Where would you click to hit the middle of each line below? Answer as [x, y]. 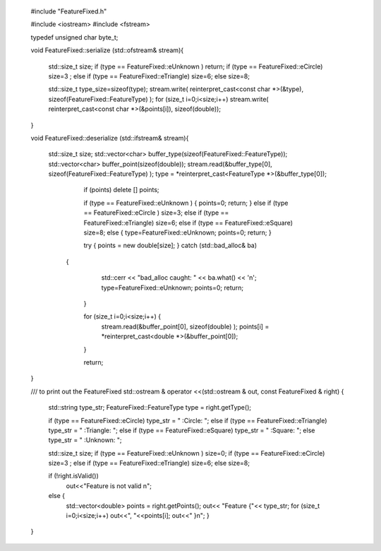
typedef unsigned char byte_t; [74, 37]
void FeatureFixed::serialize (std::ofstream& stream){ [107, 50]
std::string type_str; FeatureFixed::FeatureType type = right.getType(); [150, 408]
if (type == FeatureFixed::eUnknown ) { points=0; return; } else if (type [186, 203]
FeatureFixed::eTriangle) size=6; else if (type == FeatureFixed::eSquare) [188, 223]
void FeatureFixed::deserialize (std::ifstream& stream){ [110, 138]
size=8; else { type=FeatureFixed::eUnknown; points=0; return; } [177, 232]
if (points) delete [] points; [121, 190]
